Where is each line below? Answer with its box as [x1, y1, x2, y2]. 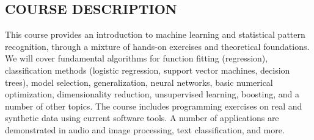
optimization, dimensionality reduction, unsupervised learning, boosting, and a [5, 88, 299, 100]
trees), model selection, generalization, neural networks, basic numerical [5, 75, 273, 88]
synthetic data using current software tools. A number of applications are [5, 111, 279, 124]
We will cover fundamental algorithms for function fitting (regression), [5, 52, 268, 65]
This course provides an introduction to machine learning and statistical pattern [5, 28, 305, 41]
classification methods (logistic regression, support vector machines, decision [5, 63, 290, 76]
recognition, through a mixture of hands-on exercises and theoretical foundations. [5, 40, 310, 52]
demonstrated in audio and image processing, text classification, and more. [5, 123, 285, 136]
